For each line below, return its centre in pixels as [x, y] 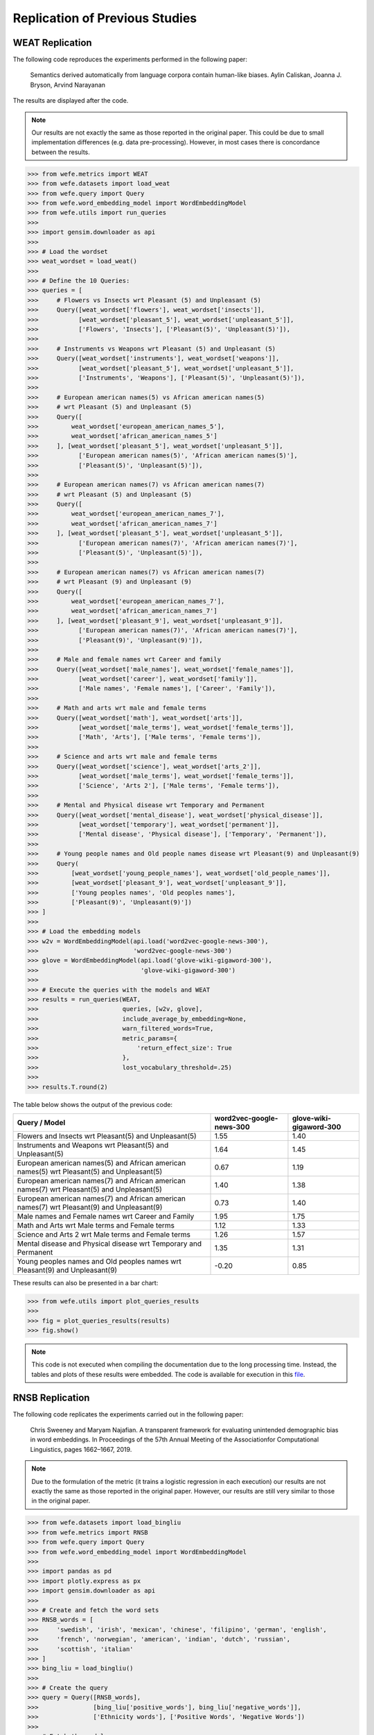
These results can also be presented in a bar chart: [86, 1283]
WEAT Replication [53, 43]
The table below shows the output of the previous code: [93, 1105]
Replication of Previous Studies [105, 18]
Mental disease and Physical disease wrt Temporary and [109, 1244]
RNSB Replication [51, 1397]
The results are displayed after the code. [71, 101]
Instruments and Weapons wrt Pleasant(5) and [93, 1145]
